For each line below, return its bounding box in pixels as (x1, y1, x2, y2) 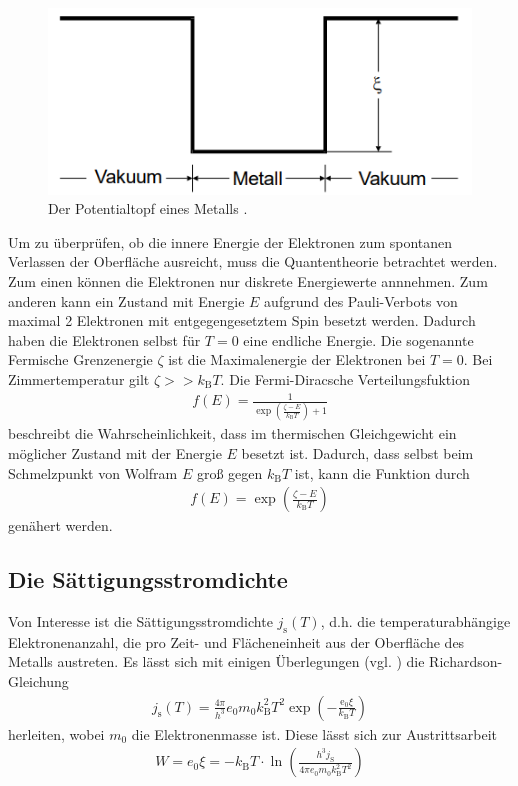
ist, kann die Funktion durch (294, 462, 470, 483)
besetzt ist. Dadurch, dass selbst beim (241, 443, 474, 464)
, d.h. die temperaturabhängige (320, 611, 511, 632)
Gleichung (8, 671, 69, 692)
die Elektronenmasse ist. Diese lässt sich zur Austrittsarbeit (131, 723, 498, 744)
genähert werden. (8, 515, 113, 536)
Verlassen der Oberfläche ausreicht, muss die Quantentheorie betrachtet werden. (8, 251, 498, 272)
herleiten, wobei (8, 723, 105, 744)
